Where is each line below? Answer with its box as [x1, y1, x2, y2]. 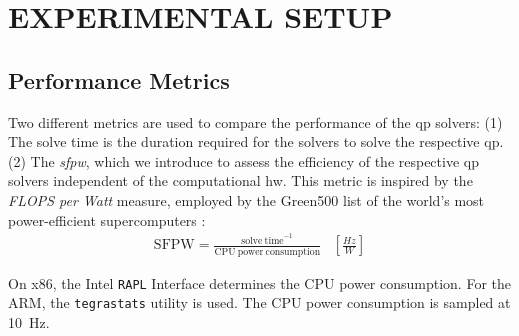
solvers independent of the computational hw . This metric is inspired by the [8, 170, 473, 191]
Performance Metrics [8, 64, 230, 95]
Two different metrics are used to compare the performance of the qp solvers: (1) [8, 111, 503, 132]
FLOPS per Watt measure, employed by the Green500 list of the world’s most [8, 189, 485, 210]
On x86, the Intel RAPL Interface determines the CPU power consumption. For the [8, 272, 511, 293]
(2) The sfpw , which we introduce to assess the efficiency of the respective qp [8, 150, 479, 171]
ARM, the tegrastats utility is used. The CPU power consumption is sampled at [8, 292, 511, 313]
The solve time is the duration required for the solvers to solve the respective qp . [8, 131, 504, 152]
